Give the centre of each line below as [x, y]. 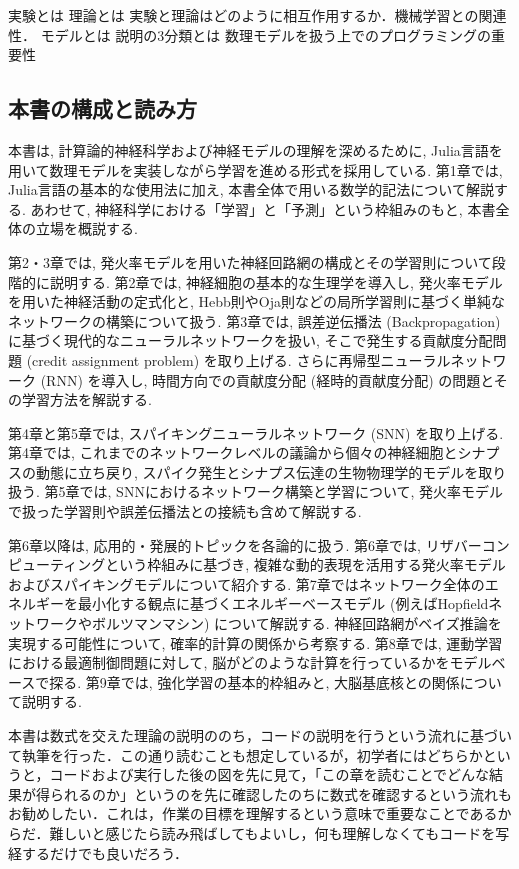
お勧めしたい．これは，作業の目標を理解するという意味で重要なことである [253, 813]
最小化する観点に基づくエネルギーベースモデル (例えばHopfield [283, 603]
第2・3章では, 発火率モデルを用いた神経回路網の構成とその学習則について [250, 261]
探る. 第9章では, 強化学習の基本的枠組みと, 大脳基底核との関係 [254, 681]
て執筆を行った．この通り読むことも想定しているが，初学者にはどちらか [245, 754]
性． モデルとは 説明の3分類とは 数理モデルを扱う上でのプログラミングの [249, 34]
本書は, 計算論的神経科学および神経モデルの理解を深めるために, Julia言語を [255, 149]
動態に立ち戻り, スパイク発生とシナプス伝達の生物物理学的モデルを [257, 471]
